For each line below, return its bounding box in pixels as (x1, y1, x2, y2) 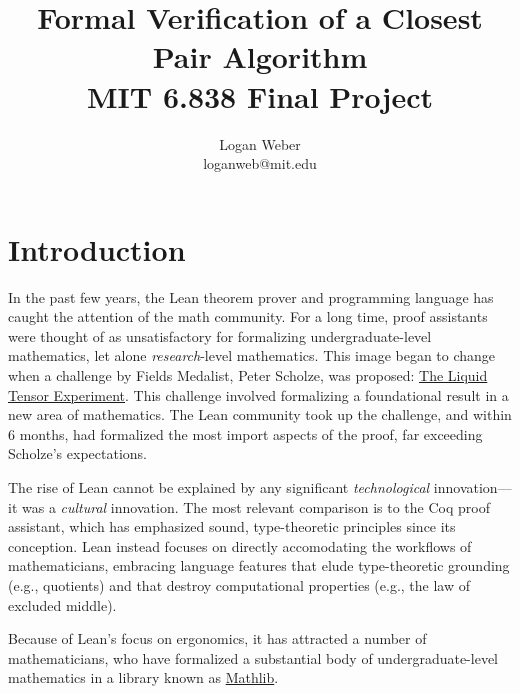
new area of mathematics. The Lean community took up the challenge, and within (8, 404, 512, 425)
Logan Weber (219, 133, 301, 154)
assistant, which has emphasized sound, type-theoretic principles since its (8, 516, 456, 537)
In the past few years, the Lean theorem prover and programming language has (8, 286, 494, 307)
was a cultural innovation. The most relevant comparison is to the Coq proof (21, 496, 490, 517)
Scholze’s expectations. (8, 443, 147, 464)
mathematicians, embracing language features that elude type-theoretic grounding (8, 555, 510, 576)
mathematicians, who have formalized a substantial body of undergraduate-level (8, 647, 498, 668)
